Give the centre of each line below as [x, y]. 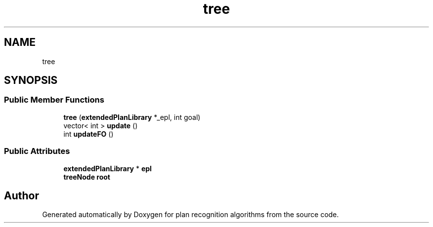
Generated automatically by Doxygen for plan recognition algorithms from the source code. [191, 215]
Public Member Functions [54, 100]
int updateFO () [88, 134]
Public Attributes [37, 151]
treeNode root [87, 177]
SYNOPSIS [31, 80]
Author [22, 195]
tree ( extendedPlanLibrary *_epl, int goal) [132, 117]
